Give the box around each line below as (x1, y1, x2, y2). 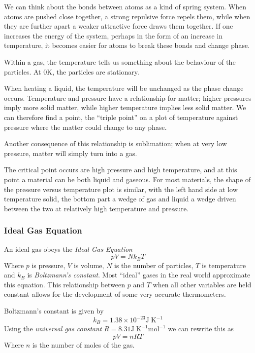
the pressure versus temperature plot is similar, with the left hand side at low (4, 184, 238, 194)
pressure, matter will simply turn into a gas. (4, 148, 137, 158)
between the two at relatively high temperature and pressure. (4, 203, 189, 213)
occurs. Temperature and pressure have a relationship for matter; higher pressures (4, 92, 252, 103)
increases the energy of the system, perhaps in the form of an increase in (4, 30, 223, 40)
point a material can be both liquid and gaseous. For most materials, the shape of (4, 174, 251, 184)
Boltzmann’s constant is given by (4, 305, 104, 315)
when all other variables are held (153, 279, 252, 289)
